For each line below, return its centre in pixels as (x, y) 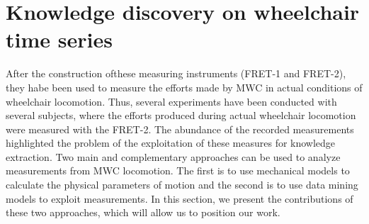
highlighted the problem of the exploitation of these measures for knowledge (171, 143)
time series (59, 39)
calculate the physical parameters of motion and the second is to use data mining (182, 185)
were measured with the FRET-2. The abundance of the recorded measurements (180, 129)
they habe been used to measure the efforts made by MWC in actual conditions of (184, 87)
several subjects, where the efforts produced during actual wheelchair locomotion (181, 115)
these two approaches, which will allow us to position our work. (143, 212)
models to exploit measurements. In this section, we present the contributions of (180, 198)
